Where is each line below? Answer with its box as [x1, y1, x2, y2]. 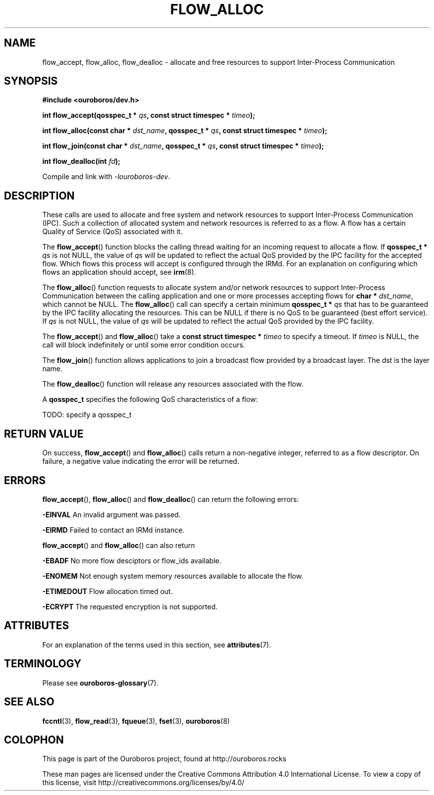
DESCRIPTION [4, 189, 75, 202]
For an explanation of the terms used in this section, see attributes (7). [42, 640, 271, 649]
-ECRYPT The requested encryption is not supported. [42, 602, 218, 611]
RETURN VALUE [4, 427, 84, 440]
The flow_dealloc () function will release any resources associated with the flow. [42, 380, 303, 389]
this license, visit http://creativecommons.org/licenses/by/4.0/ [42, 778, 245, 787]
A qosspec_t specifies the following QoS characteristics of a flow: [42, 395, 258, 404]
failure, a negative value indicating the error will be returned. [42, 457, 239, 466]
